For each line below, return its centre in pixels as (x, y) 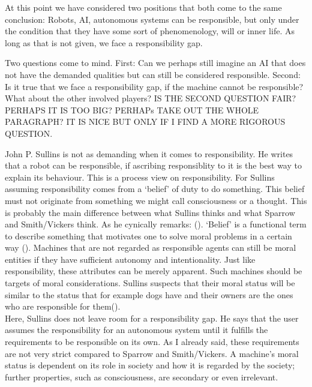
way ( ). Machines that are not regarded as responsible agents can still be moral (151, 247)
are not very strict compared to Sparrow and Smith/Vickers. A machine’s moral (152, 353)
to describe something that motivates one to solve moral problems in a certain (148, 235)
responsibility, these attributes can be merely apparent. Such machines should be (154, 271)
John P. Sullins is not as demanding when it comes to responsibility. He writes (149, 153)
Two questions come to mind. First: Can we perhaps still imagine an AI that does (155, 63)
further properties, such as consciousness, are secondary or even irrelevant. (142, 376)
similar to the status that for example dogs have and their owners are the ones (149, 294)
